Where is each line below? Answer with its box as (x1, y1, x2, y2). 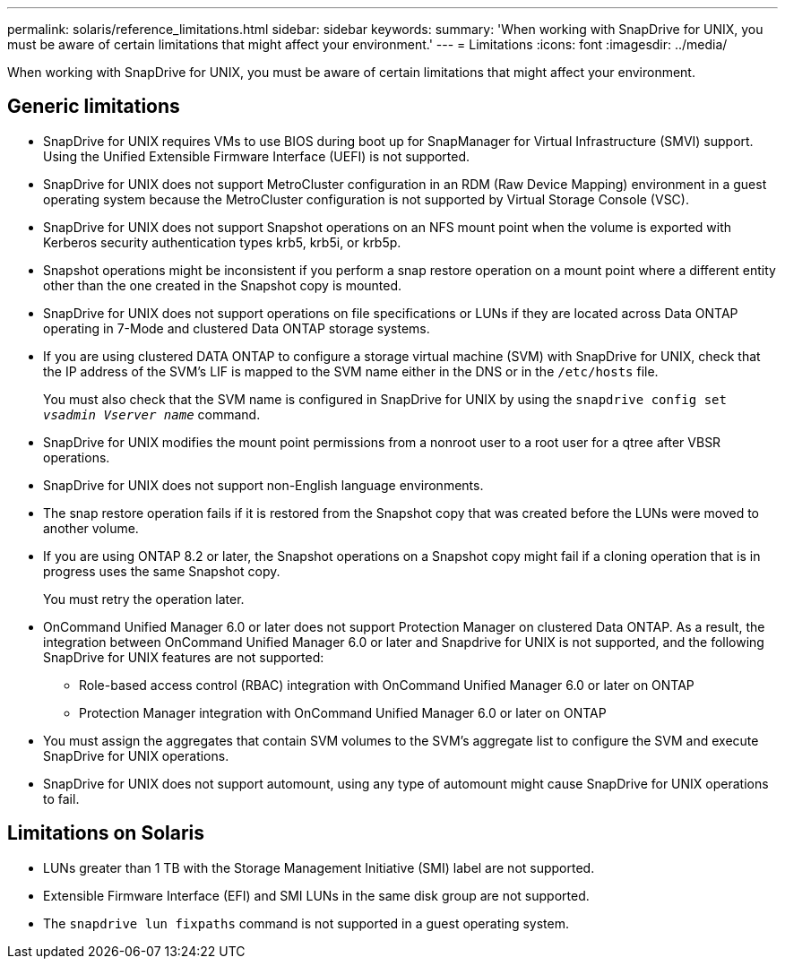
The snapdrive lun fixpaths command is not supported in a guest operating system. (43, 915, 569, 931)
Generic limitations (7, 95, 180, 118)
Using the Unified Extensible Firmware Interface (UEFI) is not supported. (43, 148, 470, 164)
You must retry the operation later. (43, 591, 245, 607)
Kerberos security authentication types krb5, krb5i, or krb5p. (43, 234, 401, 250)
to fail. (43, 790, 80, 806)
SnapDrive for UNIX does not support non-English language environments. (43, 477, 484, 493)
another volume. (43, 520, 139, 536)
